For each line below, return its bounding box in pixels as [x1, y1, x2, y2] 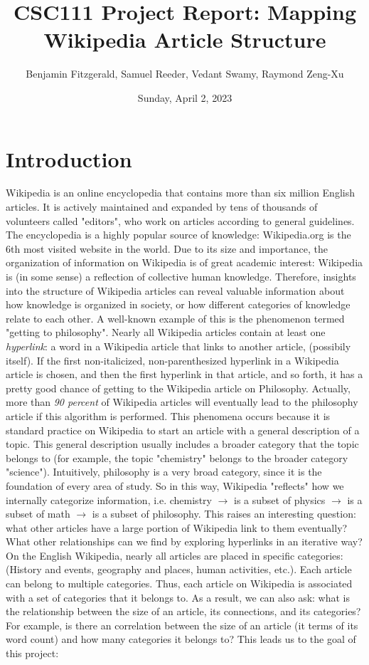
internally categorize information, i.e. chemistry [6, 492, 212, 507]
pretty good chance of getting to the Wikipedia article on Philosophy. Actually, [6, 380, 351, 395]
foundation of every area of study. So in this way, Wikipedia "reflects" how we [6, 478, 344, 493]
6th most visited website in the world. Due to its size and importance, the [6, 241, 328, 256]
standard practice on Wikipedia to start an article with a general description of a [6, 422, 360, 437]
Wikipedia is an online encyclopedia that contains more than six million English [6, 185, 355, 200]
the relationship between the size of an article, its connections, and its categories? [6, 604, 361, 619]
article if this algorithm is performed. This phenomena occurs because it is [6, 408, 331, 423]
